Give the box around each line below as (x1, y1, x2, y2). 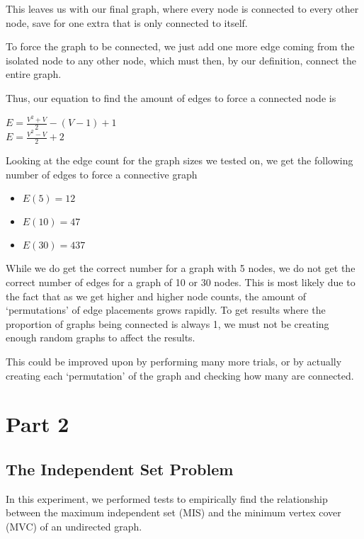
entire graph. (6, 67, 62, 81)
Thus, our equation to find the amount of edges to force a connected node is (6, 90, 336, 105)
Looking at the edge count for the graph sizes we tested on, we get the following (6, 153, 353, 168)
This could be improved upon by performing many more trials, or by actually (6, 353, 342, 368)
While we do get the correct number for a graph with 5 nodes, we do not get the (6, 261, 356, 276)
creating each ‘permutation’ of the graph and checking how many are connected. (6, 368, 354, 382)
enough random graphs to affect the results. (6, 330, 195, 345)
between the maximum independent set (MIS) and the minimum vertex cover (6, 505, 341, 520)
